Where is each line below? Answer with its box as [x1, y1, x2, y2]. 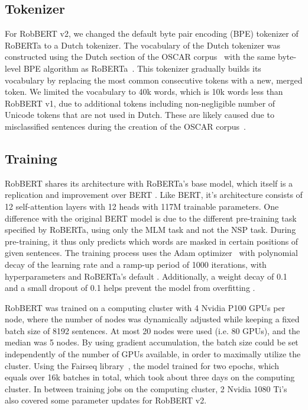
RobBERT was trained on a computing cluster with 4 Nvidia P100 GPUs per [5, 301, 286, 313]
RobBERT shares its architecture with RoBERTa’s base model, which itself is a [5, 177, 293, 189]
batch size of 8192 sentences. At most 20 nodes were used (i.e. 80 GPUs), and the [5, 324, 300, 337]
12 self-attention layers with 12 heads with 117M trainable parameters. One [5, 200, 279, 212]
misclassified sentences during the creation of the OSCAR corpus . [5, 120, 246, 132]
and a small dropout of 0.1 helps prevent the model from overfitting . [5, 281, 255, 294]
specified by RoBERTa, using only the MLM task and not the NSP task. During [5, 223, 296, 236]
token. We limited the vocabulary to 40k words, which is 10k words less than [5, 85, 283, 98]
